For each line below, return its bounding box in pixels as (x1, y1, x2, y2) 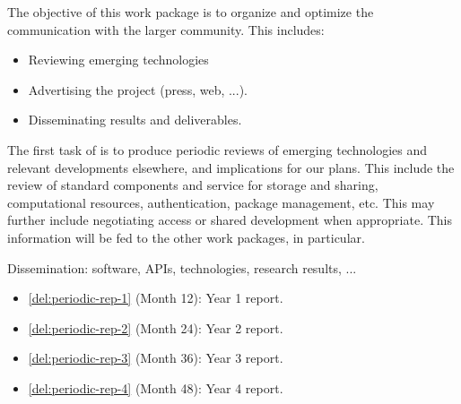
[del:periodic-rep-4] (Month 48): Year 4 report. (28, 378, 283, 397)
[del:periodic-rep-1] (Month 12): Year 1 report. (28, 288, 283, 307)
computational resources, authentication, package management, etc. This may (7, 193, 435, 211)
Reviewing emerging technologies (28, 50, 209, 69)
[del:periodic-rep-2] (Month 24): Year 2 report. (28, 318, 283, 337)
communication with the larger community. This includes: (7, 20, 325, 39)
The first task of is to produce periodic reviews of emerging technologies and (7, 140, 428, 159)
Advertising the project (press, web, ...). (28, 80, 248, 99)
